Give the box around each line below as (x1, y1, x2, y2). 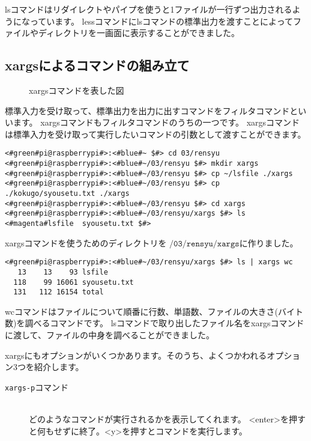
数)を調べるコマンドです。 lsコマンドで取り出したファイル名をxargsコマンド (5, 317, 304, 329)
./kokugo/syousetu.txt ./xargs (5, 189, 130, 198)
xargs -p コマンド (5, 380, 69, 393)
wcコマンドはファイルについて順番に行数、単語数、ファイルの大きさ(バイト (5, 305, 303, 317)
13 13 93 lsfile (17, 267, 108, 276)
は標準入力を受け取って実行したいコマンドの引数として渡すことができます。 (5, 127, 306, 140)
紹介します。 (34, 360, 84, 373)
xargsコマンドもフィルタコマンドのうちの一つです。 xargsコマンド (40, 116, 300, 129)
